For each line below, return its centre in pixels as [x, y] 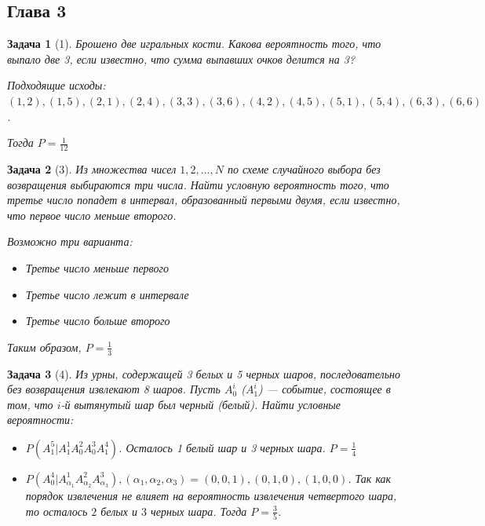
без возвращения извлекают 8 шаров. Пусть [114, 389]
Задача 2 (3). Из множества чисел [92, 169]
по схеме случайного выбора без [304, 169]
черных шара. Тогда [199, 511]
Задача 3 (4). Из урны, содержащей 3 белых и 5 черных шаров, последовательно [204, 373]
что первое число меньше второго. [92, 215]
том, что [30, 404]
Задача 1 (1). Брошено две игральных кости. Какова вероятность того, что [194, 44]
